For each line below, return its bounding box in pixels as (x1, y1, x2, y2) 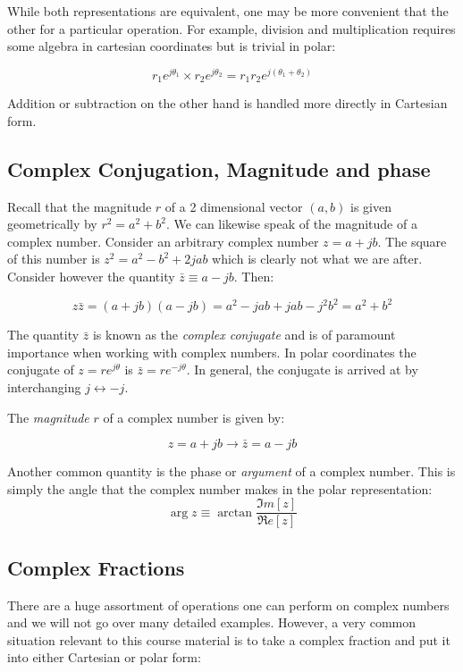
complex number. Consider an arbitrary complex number (7, 231, 319, 250)
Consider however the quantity (7, 267, 175, 286)
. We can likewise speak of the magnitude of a (166, 214, 417, 233)
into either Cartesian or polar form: (7, 648, 201, 667)
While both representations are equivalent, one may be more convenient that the (7, 2, 449, 20)
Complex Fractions (7, 553, 185, 581)
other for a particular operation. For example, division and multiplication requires (7, 19, 456, 38)
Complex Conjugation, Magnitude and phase (7, 155, 431, 182)
